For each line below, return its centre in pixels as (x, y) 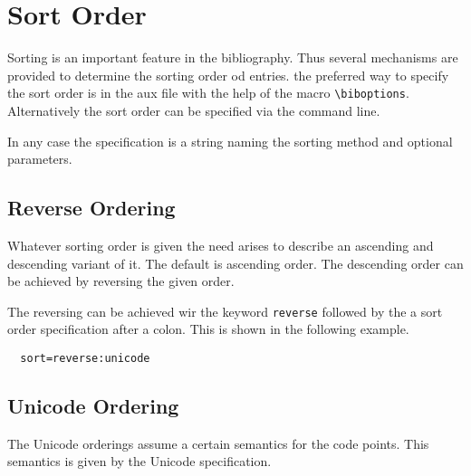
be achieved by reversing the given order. (121, 281)
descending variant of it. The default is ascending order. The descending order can (235, 263)
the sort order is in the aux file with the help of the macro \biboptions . (208, 93)
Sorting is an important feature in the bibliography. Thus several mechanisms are (233, 57)
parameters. (40, 159)
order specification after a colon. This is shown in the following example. (208, 329)
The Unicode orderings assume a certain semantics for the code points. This (218, 443)
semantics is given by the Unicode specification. (139, 461)
